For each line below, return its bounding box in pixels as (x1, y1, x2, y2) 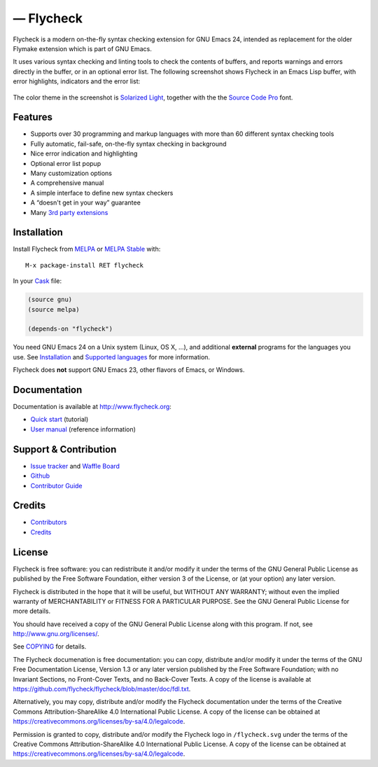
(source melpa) (27, 305, 80, 313)
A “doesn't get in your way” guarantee (30, 198, 141, 207)
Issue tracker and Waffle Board (30, 462, 120, 470)
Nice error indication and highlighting (30, 149, 138, 158)
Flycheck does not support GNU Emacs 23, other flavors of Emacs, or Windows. (13, 366, 245, 374)
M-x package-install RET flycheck (25, 261, 143, 269)
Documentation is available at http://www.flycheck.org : (13, 403, 171, 411)
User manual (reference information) (30, 424, 136, 434)
